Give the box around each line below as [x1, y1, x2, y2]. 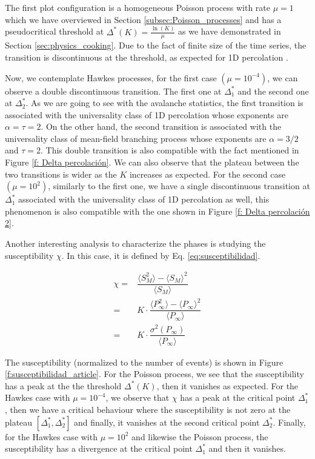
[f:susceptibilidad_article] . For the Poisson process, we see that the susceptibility [5, 367, 304, 380]
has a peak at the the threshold [5, 379, 122, 392]
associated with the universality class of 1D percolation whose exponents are [5, 108, 288, 121]
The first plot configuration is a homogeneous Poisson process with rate [5, 1, 270, 13]
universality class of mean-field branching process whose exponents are [5, 132, 267, 144]
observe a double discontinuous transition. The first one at [5, 84, 222, 97]
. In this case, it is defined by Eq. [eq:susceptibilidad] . [61, 249, 260, 261]
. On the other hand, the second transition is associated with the [41, 120, 282, 133]
